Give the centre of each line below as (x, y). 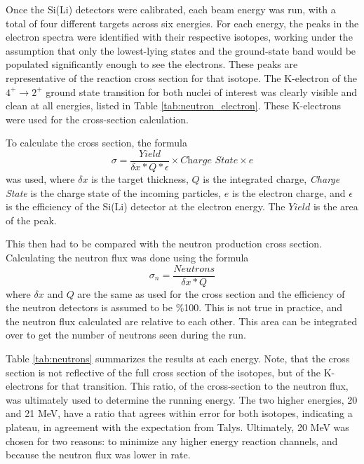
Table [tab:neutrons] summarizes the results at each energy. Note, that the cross (178, 358)
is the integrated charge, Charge (271, 179)
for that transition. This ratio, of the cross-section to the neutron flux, (197, 386)
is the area (336, 206)
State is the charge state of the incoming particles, (114, 192)
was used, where (40, 179)
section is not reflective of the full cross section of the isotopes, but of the (163, 372)
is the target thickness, (140, 179)
